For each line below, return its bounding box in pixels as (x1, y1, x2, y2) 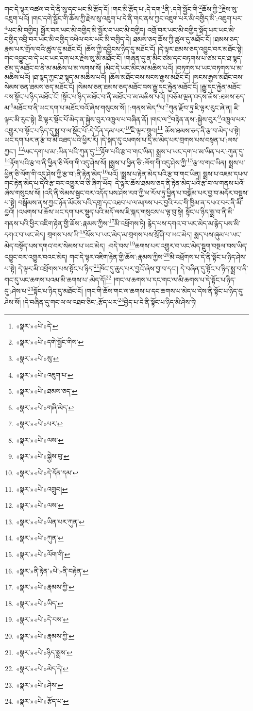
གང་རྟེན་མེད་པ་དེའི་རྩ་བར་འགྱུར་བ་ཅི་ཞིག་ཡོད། (4, 178, 113, 188)
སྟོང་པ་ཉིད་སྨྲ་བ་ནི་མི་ (186, 207, 234, 217)
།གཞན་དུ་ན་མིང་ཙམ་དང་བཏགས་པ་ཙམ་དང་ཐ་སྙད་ (124, 53, 242, 63)
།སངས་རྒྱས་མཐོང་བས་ (192, 72, 244, 82)
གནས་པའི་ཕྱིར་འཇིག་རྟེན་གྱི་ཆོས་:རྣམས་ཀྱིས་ (4, 218, 109, 228)
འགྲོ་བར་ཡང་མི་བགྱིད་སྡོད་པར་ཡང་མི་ (147, 24, 236, 35)
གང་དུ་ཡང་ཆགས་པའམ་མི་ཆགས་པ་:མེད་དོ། (4, 274, 106, 284)
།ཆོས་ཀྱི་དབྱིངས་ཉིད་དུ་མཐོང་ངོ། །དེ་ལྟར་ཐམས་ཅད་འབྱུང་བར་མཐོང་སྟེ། (84, 43, 243, 53)
